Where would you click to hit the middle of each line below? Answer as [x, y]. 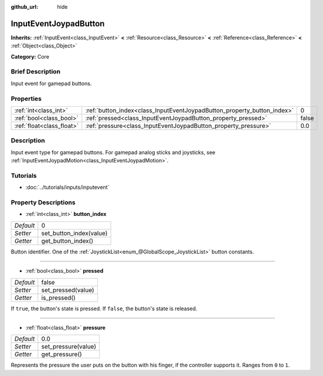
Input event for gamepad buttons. [51, 83]
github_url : [24, 7]
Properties [26, 99]
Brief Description [36, 72]
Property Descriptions [43, 202]
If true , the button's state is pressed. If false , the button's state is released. [104, 309]
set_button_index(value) [74, 233]
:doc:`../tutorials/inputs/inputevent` [67, 187]
